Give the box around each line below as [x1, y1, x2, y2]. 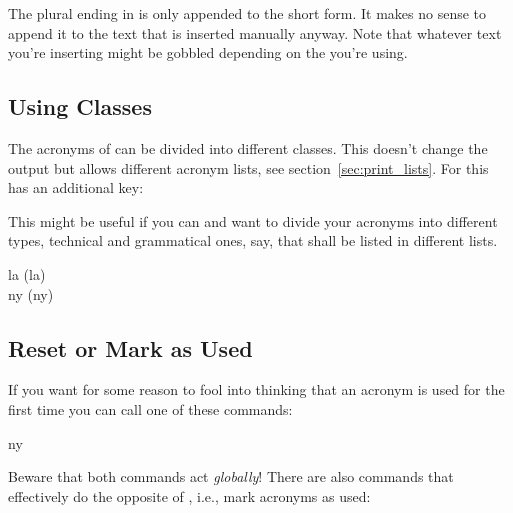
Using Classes [8, 91, 152, 122]
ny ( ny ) [8, 283, 54, 304]
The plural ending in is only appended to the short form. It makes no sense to [8, 3, 487, 23]
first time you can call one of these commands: [8, 398, 293, 419]
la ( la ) [8, 263, 46, 284]
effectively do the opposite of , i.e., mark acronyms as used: [8, 485, 371, 506]
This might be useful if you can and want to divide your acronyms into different [8, 210, 498, 231]
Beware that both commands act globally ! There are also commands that [8, 466, 454, 487]
